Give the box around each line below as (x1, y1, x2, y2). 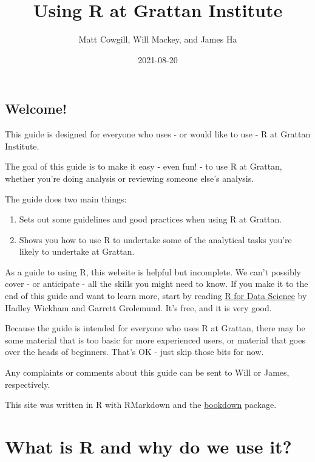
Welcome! (5, 99, 67, 118)
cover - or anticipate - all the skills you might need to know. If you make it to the (5, 277, 308, 290)
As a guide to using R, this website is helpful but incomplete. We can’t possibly (5, 265, 302, 278)
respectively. (5, 378, 50, 390)
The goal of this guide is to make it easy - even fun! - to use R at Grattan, (5, 160, 282, 173)
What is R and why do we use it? (5, 434, 292, 458)
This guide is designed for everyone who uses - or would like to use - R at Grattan (5, 128, 311, 140)
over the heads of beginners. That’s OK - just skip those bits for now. (5, 345, 264, 358)
